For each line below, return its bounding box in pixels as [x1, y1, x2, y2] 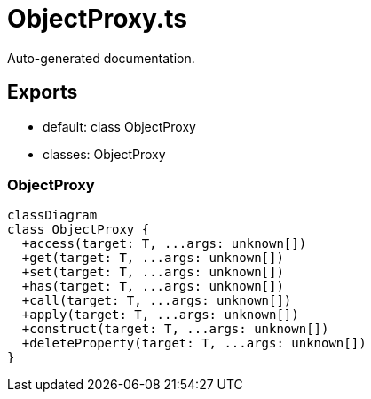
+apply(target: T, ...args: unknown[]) [21, 307, 299, 323]
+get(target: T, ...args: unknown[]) [21, 251, 284, 266]
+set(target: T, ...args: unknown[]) [21, 265, 284, 280]
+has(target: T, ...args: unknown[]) [21, 279, 284, 294]
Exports [7, 81, 78, 104]
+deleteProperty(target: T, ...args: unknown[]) [21, 336, 367, 351]
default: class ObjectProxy [43, 118, 196, 134]
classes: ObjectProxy [43, 146, 166, 162]
